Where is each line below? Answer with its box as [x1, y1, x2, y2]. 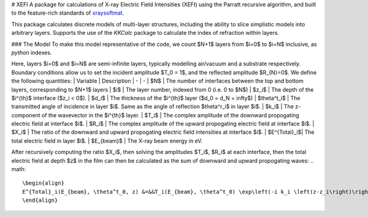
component [11, 111, 40, 119]
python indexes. [11, 49, 52, 56]
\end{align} [22, 197, 58, 204]
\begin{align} [22, 180, 64, 186]
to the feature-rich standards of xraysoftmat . [11, 9, 125, 17]
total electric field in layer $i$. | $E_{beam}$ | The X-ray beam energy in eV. [11, 137, 203, 144]
